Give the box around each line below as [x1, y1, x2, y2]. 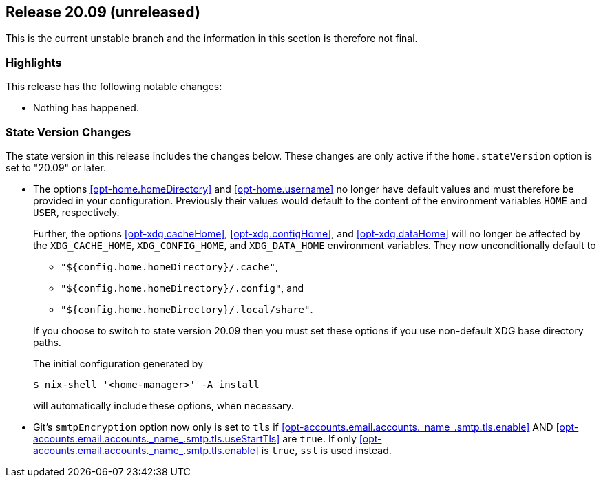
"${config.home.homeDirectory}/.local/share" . [61, 303, 313, 315]
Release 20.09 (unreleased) [6, 3, 200, 21]
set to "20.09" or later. [6, 161, 106, 173]
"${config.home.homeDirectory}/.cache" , [61, 260, 278, 272]
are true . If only [282, 432, 357, 444]
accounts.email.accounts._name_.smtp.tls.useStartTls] [33, 432, 280, 444]
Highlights [6, 55, 62, 69]
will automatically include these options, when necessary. [33, 399, 294, 411]
